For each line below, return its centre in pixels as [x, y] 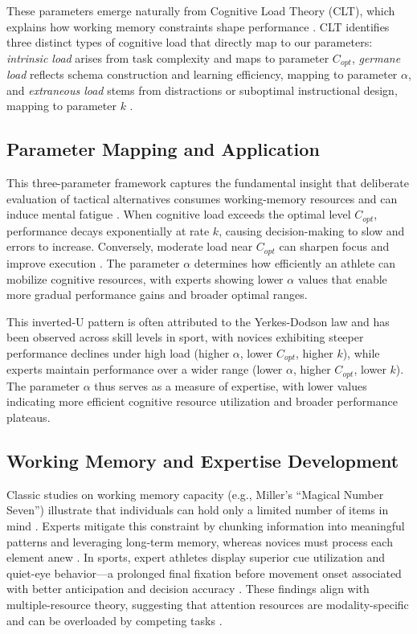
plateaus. [29, 417]
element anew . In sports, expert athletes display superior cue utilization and [196, 557]
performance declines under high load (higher [118, 352]
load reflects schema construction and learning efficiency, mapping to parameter [202, 74]
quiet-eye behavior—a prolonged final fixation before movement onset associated [204, 573]
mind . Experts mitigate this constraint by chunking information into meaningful [206, 525]
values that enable [342, 278]
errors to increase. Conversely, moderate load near [130, 246]
